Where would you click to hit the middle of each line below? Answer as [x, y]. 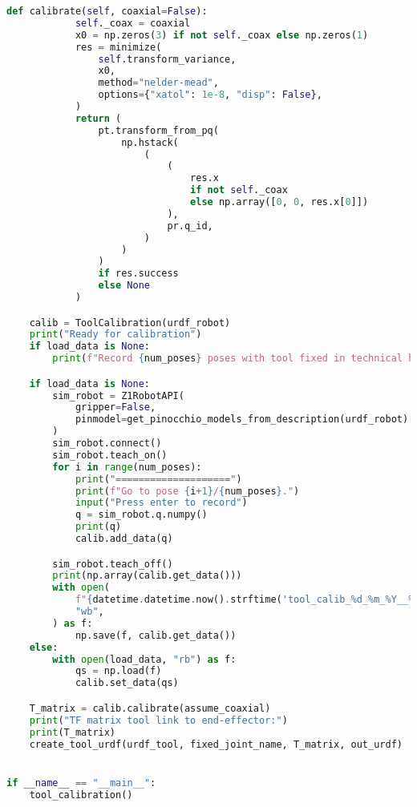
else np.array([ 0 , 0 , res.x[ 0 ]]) [279, 202]
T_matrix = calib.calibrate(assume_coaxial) [150, 708]
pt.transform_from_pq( [158, 130]
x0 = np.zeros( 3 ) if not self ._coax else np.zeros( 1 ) [222, 35]
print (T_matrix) [73, 732]
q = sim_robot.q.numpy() [141, 515]
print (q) [98, 527]
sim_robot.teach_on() [110, 455]
